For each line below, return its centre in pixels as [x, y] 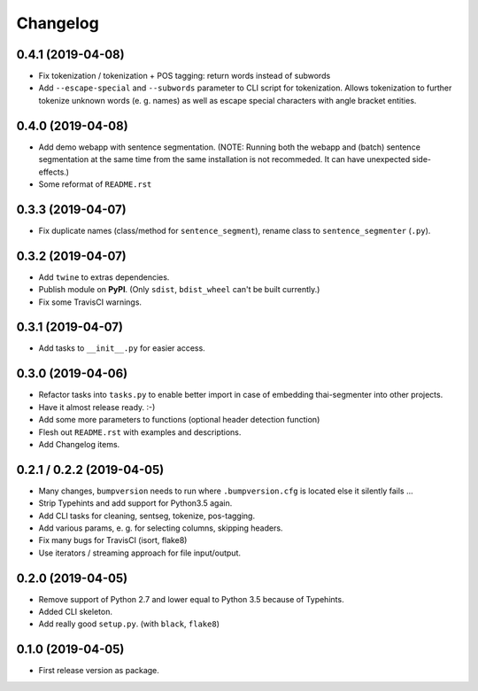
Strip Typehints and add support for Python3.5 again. [135, 503]
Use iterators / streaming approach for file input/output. [140, 553]
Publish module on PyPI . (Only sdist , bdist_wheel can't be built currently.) [179, 290]
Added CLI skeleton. [75, 612]
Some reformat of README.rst [95, 184]
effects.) [54, 172]
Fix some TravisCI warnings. [90, 302]
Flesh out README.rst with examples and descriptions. [140, 432]
